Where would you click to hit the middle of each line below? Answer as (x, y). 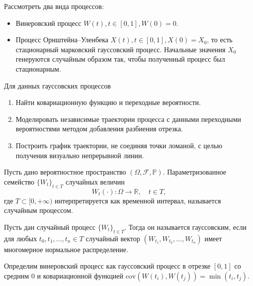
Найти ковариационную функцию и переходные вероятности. (108, 102)
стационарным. (38, 68)
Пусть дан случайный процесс (50, 227)
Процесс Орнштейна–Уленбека (62, 40)
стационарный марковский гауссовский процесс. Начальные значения (121, 49)
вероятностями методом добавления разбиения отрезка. (99, 129)
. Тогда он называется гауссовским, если (186, 227)
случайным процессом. (39, 210)
